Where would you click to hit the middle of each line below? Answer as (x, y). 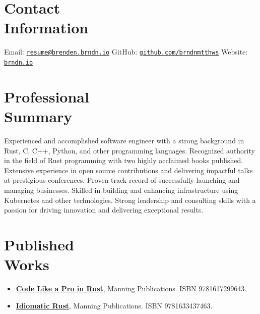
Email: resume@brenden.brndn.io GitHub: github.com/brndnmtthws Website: (126, 52)
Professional (47, 96)
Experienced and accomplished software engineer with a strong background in (124, 140)
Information (46, 28)
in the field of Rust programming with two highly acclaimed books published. (124, 160)
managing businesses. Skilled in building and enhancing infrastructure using (121, 190)
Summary (38, 116)
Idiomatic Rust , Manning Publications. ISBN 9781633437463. (114, 305)
